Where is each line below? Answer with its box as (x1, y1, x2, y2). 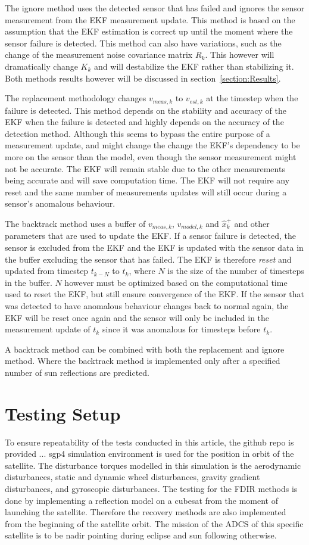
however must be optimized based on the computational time (64, 276, 288, 288)
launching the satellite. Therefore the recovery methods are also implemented (5, 506, 286, 518)
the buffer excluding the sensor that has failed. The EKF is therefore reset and (5, 253, 292, 265)
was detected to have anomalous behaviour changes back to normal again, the (5, 299, 289, 312)
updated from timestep (5, 264, 89, 277)
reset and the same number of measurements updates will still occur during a (5, 185, 287, 198)
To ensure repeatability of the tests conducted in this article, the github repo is (5, 435, 294, 448)
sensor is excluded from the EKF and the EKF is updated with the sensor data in (5, 241, 304, 253)
